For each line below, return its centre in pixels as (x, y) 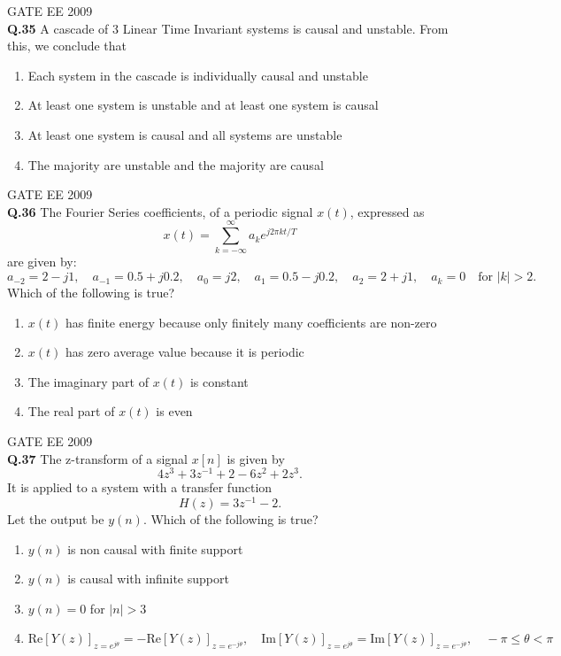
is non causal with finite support (155, 548)
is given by (256, 458)
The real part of (71, 411)
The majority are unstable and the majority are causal (176, 164)
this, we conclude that (67, 46)
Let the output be (56, 518)
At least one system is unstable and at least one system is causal (203, 105)
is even (174, 411)
